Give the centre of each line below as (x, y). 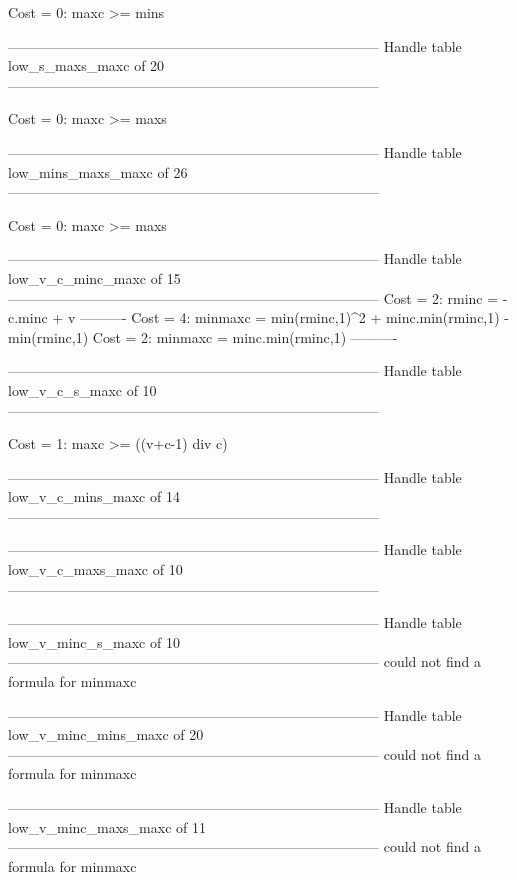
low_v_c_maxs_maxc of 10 (95, 569)
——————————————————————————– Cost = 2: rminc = (253, 297)
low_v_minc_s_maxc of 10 (94, 641)
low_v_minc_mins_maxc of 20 (106, 734)
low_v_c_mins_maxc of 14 (94, 496)
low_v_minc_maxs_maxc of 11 (107, 826)
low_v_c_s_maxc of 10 (82, 389)
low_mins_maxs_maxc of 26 (98, 171)
